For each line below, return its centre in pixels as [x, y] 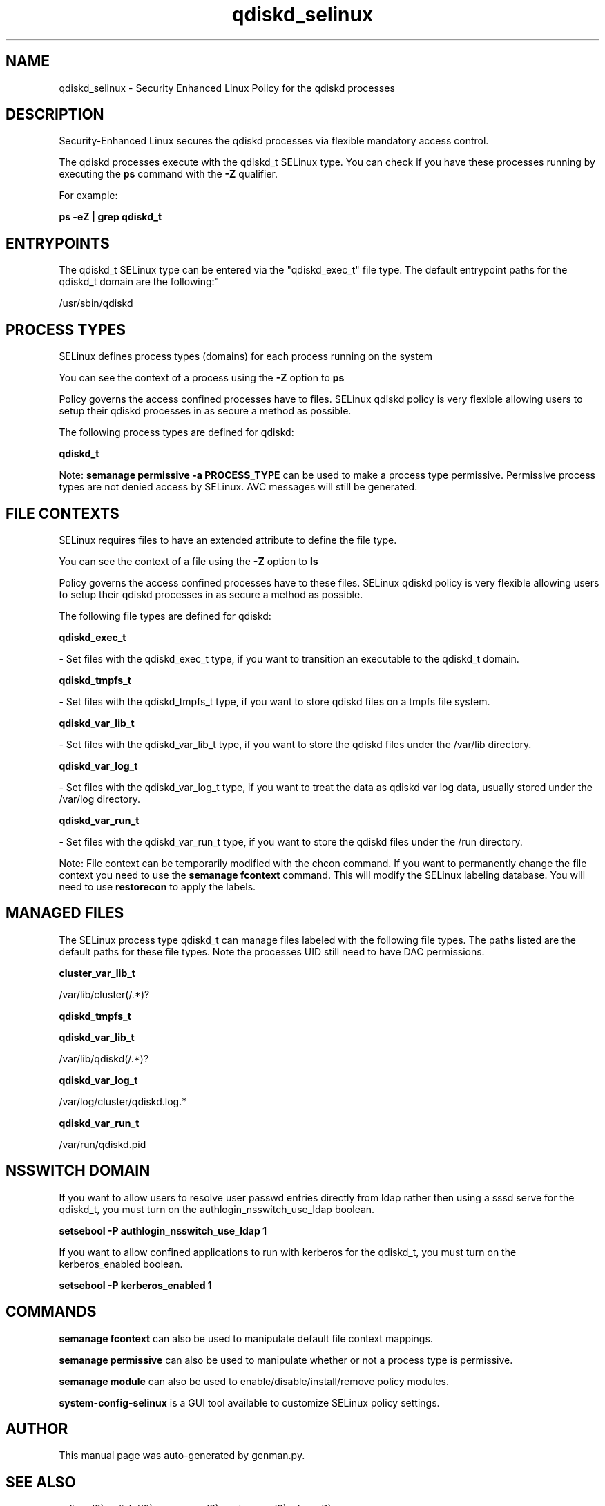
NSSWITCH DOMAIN [78, 1171]
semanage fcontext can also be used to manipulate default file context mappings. [246, 1338]
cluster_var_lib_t [97, 973]
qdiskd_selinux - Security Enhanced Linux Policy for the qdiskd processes [227, 88]
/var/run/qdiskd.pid [103, 1144]
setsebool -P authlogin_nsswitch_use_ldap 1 [163, 1230]
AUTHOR [37, 1429]
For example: [88, 196]
